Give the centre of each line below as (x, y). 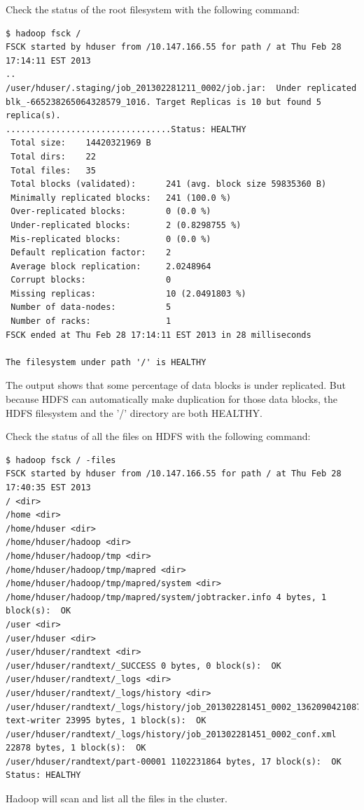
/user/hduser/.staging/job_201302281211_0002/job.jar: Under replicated (181, 88)
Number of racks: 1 (91, 321)
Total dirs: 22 (53, 156)
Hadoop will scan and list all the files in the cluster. (117, 798)
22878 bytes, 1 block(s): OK (76, 748)
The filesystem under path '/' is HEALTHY (106, 362)
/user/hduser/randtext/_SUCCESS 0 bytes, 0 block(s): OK (143, 666)
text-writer (33, 721)
